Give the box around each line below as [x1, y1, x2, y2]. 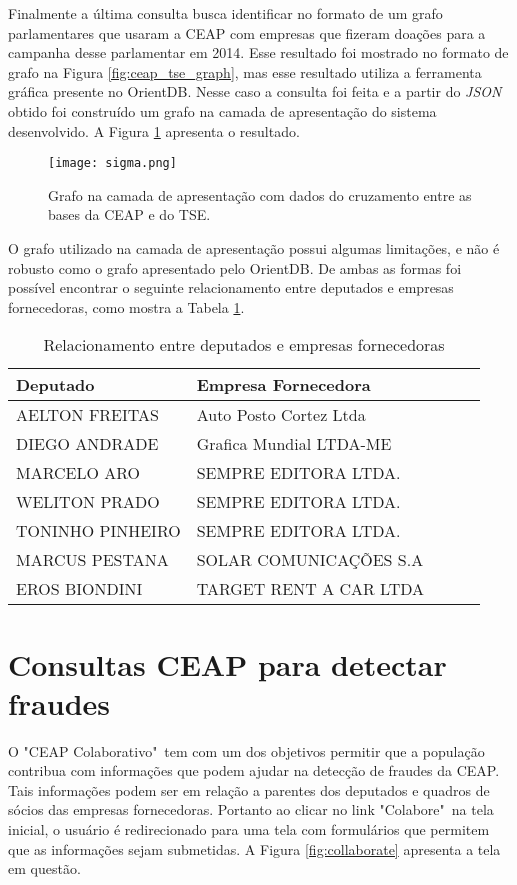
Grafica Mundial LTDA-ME [196, 432, 392, 456]
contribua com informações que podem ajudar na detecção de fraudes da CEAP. [8, 760, 500, 781]
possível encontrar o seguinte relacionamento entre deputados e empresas [8, 277, 454, 298]
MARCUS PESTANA [16, 548, 169, 572]
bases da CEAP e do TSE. [48, 204, 211, 225]
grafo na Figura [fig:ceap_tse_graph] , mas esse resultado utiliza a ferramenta [8, 61, 482, 82]
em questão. [8, 858, 81, 879]
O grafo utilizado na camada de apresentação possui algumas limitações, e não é [8, 238, 500, 258]
